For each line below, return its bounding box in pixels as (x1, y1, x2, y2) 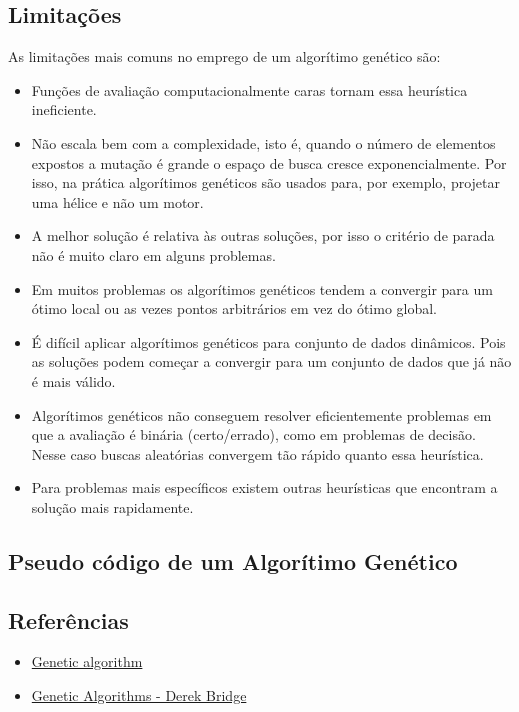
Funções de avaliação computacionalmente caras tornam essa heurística (31, 79, 468, 100)
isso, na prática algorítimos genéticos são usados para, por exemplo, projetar (31, 172, 501, 193)
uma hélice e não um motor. (31, 191, 204, 212)
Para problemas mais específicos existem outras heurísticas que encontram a (31, 477, 498, 498)
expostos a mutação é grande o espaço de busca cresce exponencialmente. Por (31, 152, 507, 173)
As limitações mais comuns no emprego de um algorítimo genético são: (8, 46, 441, 67)
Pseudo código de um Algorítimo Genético (8, 545, 458, 576)
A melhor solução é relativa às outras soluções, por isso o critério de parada (31, 225, 495, 246)
